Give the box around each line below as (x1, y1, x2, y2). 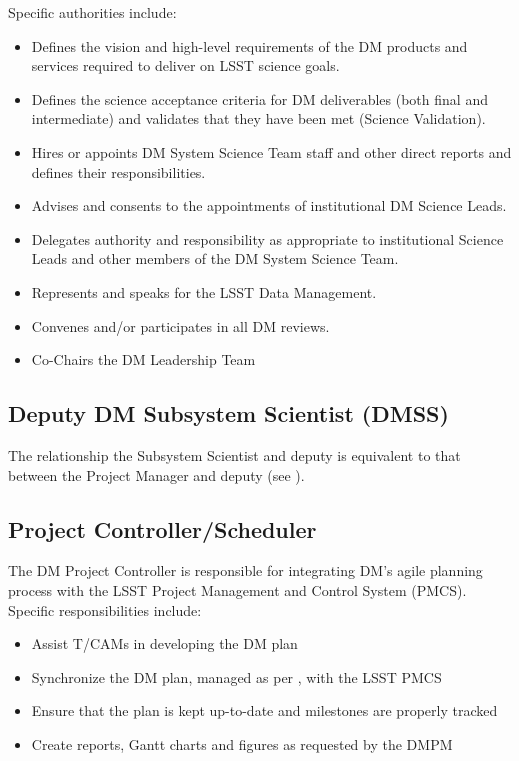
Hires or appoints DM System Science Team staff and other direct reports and (31, 141, 512, 162)
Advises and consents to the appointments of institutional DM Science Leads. (31, 195, 507, 216)
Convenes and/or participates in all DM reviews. (31, 315, 330, 336)
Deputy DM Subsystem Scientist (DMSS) (8, 398, 449, 429)
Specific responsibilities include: (8, 599, 202, 620)
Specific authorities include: (8, 2, 177, 22)
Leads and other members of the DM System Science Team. (31, 248, 399, 269)
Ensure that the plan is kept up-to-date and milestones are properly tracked (31, 700, 498, 721)
